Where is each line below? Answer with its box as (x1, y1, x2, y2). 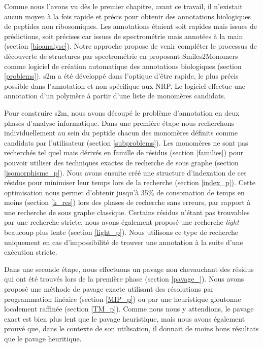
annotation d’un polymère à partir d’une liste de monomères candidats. (4, 90, 226, 101)
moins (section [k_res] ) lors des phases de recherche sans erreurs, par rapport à (4, 197, 251, 207)
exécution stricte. (4, 247, 57, 257)
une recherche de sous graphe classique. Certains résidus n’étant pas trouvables (4, 206, 250, 217)
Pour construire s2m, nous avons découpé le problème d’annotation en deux (4, 107, 240, 118)
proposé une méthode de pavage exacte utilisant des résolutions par (4, 284, 214, 294)
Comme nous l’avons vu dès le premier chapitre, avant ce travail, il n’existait (4, 1, 243, 11)
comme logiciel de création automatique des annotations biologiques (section (4, 60, 242, 71)
